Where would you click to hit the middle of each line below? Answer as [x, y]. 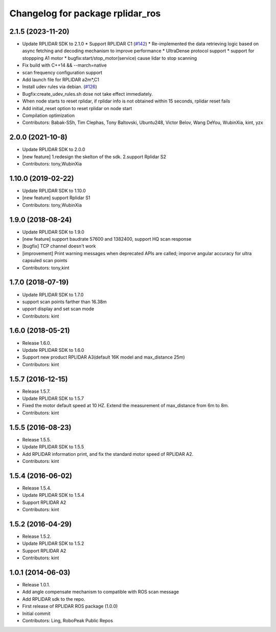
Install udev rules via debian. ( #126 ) [60, 87]
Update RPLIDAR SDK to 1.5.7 [53, 398]
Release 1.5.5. [37, 439]
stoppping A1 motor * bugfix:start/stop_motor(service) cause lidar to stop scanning [110, 58]
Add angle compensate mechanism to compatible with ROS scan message [100, 592]
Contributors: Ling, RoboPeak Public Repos [68, 620]
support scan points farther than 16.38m [64, 302]
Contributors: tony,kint [46, 268]
